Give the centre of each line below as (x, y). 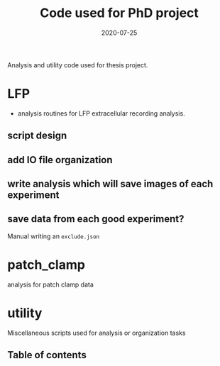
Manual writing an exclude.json (54, 236)
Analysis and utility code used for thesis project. (78, 65)
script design (37, 136)
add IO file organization (60, 160)
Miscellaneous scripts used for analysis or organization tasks (97, 333)
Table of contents (47, 355)
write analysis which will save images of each (110, 184)
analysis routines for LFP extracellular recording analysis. (101, 113)
